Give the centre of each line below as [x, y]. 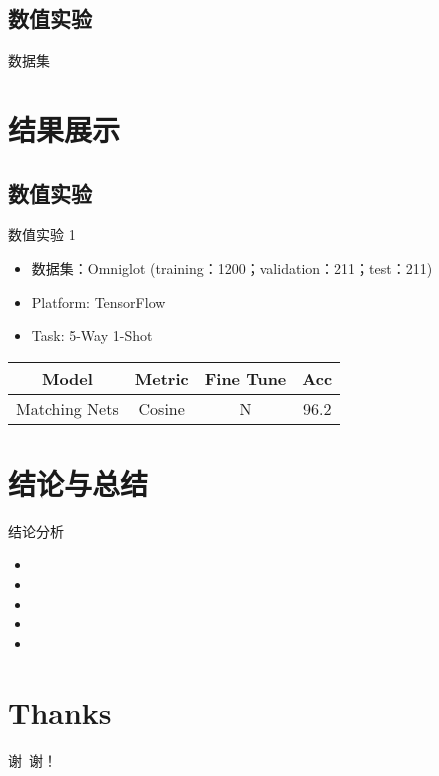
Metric [161, 378]
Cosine [161, 408]
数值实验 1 [42, 234]
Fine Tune [245, 378]
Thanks [60, 711]
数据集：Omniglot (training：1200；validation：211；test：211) [232, 267]
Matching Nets [67, 408]
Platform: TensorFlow [98, 301]
